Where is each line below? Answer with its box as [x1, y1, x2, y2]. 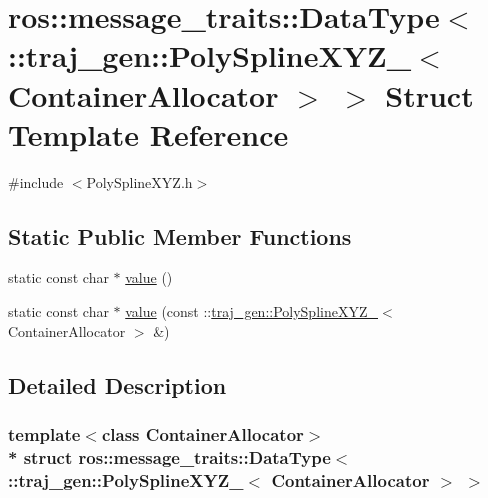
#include [8, 171, 64, 192]
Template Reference [8, 113, 289, 154]
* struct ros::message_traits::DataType [8, 444, 331, 469]
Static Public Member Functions [8, 220, 352, 251]
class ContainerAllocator [101, 421, 304, 446]
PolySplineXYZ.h [86, 171, 193, 192]
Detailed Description [8, 369, 227, 400]
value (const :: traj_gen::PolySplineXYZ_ [125, 301, 378, 322]
